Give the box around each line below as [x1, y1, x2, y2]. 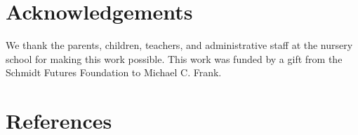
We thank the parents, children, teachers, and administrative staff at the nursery [6, 38, 353, 52]
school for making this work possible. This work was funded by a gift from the [6, 51, 343, 66]
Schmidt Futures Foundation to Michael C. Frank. [6, 65, 222, 80]
